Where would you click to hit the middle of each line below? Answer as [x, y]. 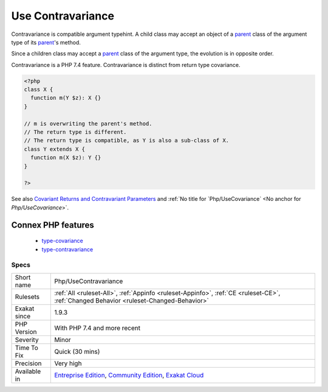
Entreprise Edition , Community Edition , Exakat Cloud [129, 375]
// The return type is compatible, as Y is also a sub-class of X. [127, 141]
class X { [39, 89]
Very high [68, 363]
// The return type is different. [75, 132]
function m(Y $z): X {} [66, 98]
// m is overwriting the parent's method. [88, 124]
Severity [27, 340]
